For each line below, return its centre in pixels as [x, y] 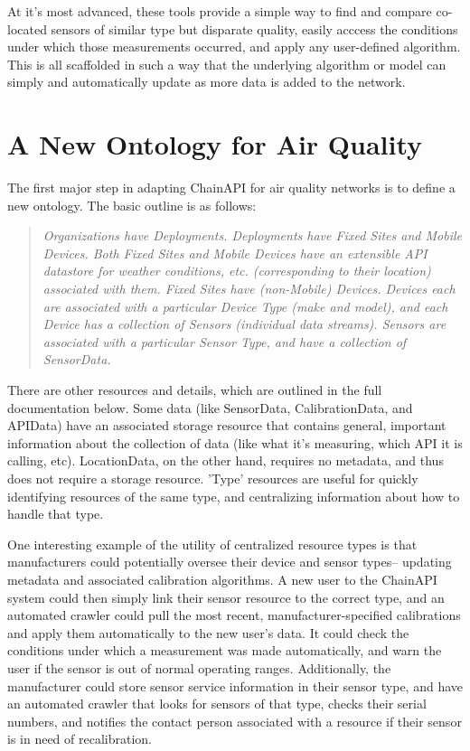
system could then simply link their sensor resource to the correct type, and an [226, 597]
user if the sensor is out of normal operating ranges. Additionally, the [199, 667]
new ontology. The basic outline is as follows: [132, 205]
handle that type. [56, 514]
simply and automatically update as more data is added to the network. [207, 82]
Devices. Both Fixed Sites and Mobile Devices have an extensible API [235, 253]
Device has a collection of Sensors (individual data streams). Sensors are [244, 324]
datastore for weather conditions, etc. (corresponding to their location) [237, 271]
